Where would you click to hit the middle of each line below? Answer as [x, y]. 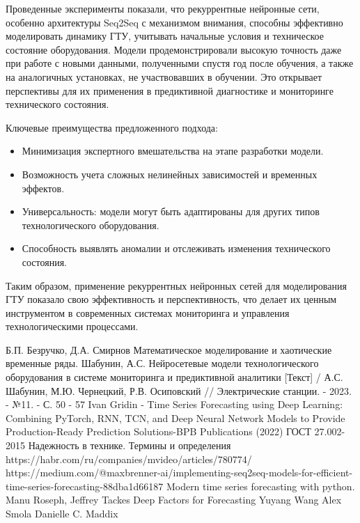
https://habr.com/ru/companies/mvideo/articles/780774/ [129, 459]
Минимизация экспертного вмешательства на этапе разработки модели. [173, 151]
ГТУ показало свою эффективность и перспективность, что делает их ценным [171, 299]
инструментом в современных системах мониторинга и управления [148, 312]
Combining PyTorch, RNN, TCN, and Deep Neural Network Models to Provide [175, 417]
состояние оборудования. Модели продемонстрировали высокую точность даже [174, 49]
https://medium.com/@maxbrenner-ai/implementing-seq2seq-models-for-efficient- [179, 473]
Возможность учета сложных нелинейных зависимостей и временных [170, 174]
